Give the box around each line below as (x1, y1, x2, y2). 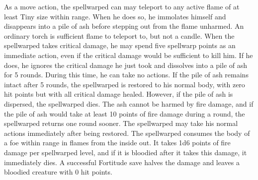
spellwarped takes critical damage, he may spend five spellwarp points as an (4, 40, 236, 51)
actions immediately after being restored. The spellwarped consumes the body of (4, 127, 250, 138)
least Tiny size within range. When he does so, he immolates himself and (4, 11, 226, 21)
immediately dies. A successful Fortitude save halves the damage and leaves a (4, 157, 240, 167)
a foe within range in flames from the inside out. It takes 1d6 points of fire (4, 137, 231, 148)
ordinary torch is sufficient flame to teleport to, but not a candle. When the (4, 30, 235, 41)
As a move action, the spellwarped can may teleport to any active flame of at (4, 1, 240, 11)
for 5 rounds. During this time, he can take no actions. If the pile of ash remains (4, 69, 249, 80)
